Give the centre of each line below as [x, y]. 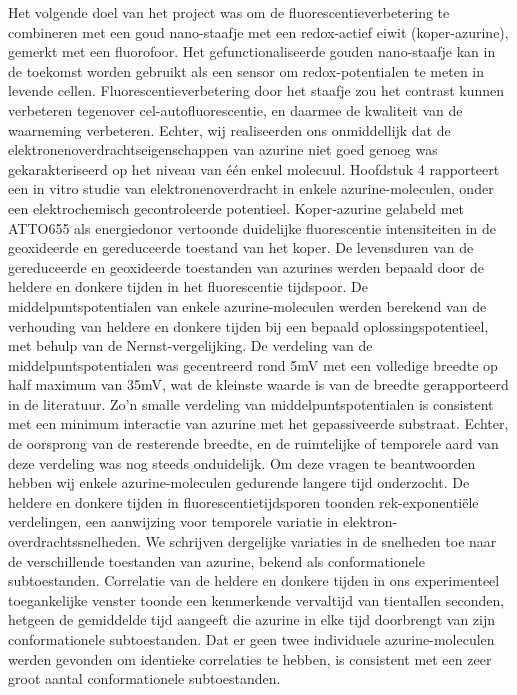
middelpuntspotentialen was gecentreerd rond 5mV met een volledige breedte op [253, 364]
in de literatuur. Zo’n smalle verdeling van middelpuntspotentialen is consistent [251, 403]
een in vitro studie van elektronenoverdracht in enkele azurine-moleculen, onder [251, 188]
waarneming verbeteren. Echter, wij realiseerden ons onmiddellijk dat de [229, 129]
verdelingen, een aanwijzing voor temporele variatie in [173, 521]
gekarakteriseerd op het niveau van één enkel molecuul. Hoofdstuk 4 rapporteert [254, 168]
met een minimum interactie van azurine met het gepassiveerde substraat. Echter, [258, 423]
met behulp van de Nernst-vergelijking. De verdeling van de [190, 345]
